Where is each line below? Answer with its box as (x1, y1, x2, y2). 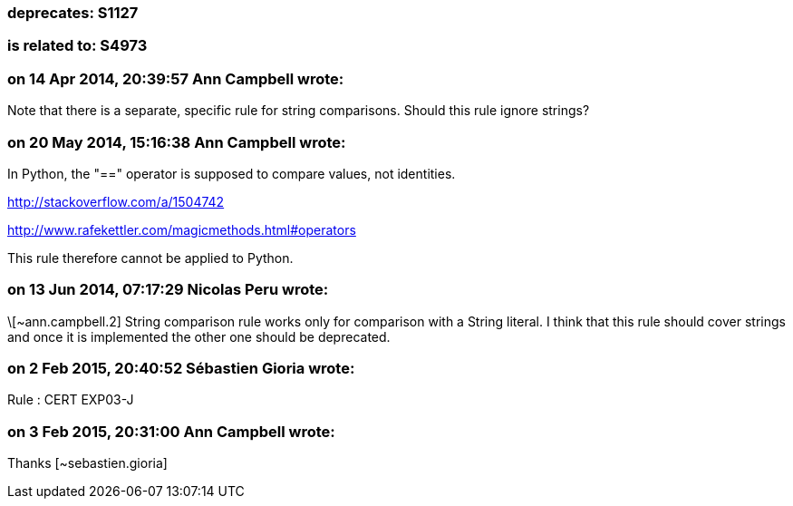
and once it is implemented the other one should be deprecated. (7, 328, 391, 345)
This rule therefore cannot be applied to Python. (7, 249, 294, 266)
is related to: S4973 (7, 36, 148, 55)
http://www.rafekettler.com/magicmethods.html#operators (7, 221, 356, 238)
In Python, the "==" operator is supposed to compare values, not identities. (7, 165, 456, 181)
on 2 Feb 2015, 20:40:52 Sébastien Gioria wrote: (7, 359, 355, 377)
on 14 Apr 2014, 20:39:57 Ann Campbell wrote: (7, 69, 344, 88)
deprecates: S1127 (7, 4, 139, 22)
